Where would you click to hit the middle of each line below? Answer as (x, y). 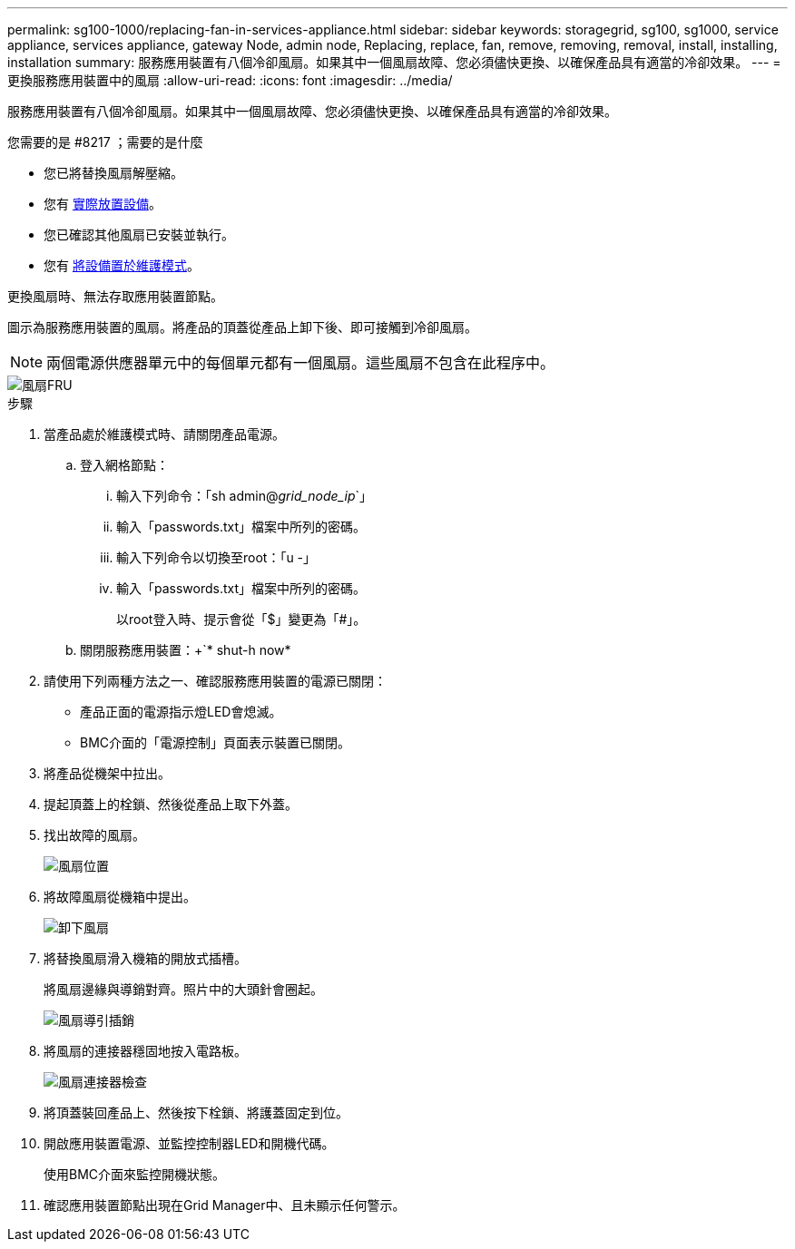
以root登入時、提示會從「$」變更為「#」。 (241, 619)
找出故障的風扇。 (94, 835)
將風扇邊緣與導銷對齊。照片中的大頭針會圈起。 (183, 989)
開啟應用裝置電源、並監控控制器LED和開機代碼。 (189, 1143)
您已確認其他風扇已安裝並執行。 (139, 234)
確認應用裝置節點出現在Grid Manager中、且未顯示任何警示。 (225, 1205)
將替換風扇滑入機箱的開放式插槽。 (145, 958)
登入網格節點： (124, 465)
